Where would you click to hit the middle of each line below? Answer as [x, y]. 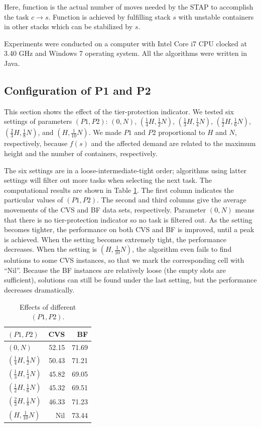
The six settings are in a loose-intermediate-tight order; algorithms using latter [125, 170]
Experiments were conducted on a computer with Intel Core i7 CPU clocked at [125, 43]
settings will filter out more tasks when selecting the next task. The [108, 180]
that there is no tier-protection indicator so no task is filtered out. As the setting [128, 219]
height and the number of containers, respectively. [81, 153]
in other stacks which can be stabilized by [69, 26]
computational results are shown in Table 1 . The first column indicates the [119, 190]
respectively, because [36, 143]
